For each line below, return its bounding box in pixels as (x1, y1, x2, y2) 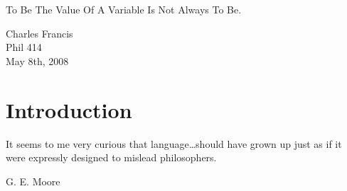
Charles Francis (6, 25, 73, 40)
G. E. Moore (6, 173, 60, 188)
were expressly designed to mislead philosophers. (6, 150, 217, 165)
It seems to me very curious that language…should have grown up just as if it (6, 136, 342, 151)
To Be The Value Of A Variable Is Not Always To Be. (6, 2, 242, 16)
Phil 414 (6, 40, 42, 54)
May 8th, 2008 (6, 53, 69, 68)
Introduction (6, 95, 132, 124)
